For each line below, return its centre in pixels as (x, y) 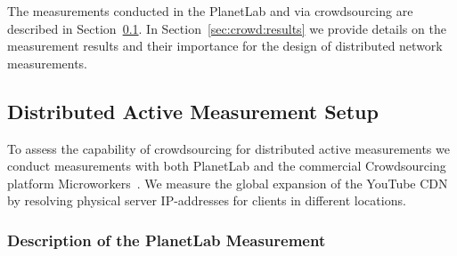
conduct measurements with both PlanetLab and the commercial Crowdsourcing (227, 166)
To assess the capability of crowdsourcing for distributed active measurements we (228, 148)
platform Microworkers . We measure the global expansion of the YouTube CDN (228, 183)
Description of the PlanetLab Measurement (167, 240)
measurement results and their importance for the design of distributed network (225, 46)
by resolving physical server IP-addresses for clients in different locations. (207, 200)
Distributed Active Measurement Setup (193, 111)
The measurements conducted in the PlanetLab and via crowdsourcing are (210, 11)
